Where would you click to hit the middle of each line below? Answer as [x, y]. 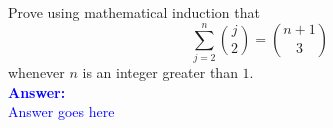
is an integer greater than [160, 71]
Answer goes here [61, 111]
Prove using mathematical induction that [134, 12]
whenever [36, 71]
